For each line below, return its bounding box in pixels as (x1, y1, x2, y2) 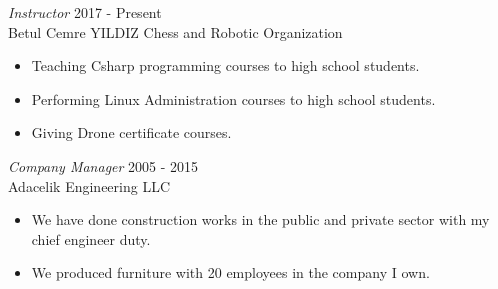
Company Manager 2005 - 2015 (8, 155, 199, 176)
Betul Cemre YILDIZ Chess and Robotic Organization (8, 21, 343, 42)
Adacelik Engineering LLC (8, 175, 171, 196)
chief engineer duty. (31, 228, 151, 249)
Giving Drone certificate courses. (31, 122, 232, 143)
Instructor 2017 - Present (8, 2, 162, 22)
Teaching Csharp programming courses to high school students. (31, 55, 420, 76)
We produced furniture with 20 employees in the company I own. (31, 262, 430, 283)
